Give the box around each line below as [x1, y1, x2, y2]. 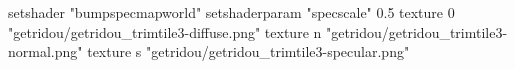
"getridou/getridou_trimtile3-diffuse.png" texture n [8, 21, 322, 42]
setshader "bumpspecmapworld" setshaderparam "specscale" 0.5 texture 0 [8, 2, 455, 22]
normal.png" [8, 41, 83, 62]
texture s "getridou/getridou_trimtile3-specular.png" [87, 41, 410, 62]
